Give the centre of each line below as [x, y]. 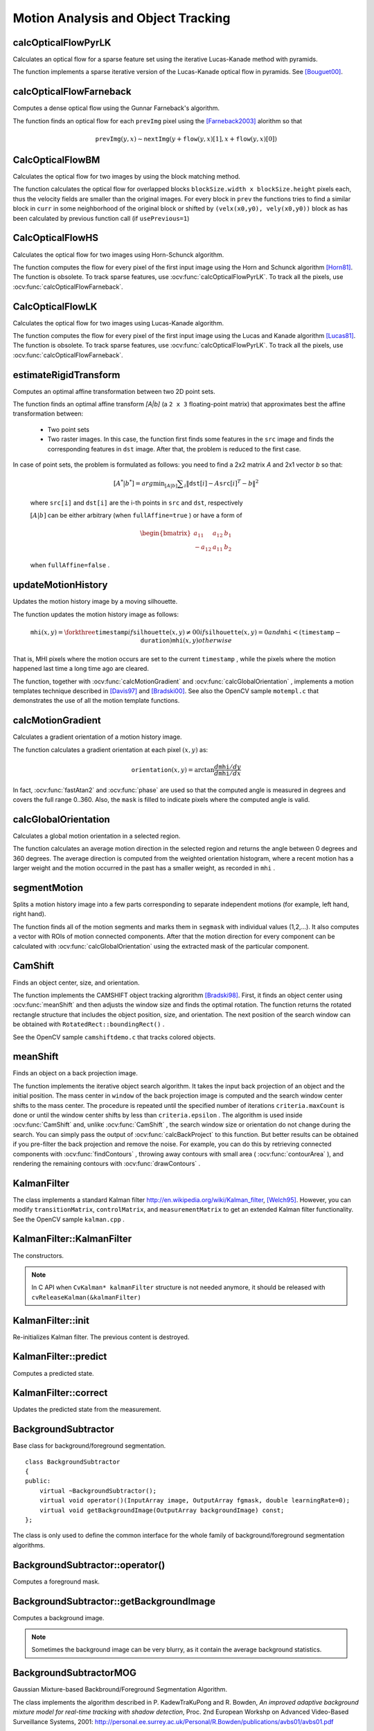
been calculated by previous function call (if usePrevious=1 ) [101, 218]
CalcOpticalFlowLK [55, 306]
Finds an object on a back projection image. [75, 1073]
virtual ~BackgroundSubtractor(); [98, 1491]
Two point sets [69, 429]
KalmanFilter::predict [60, 1357]
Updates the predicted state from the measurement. [87, 1410]
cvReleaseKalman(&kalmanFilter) [86, 1297]
